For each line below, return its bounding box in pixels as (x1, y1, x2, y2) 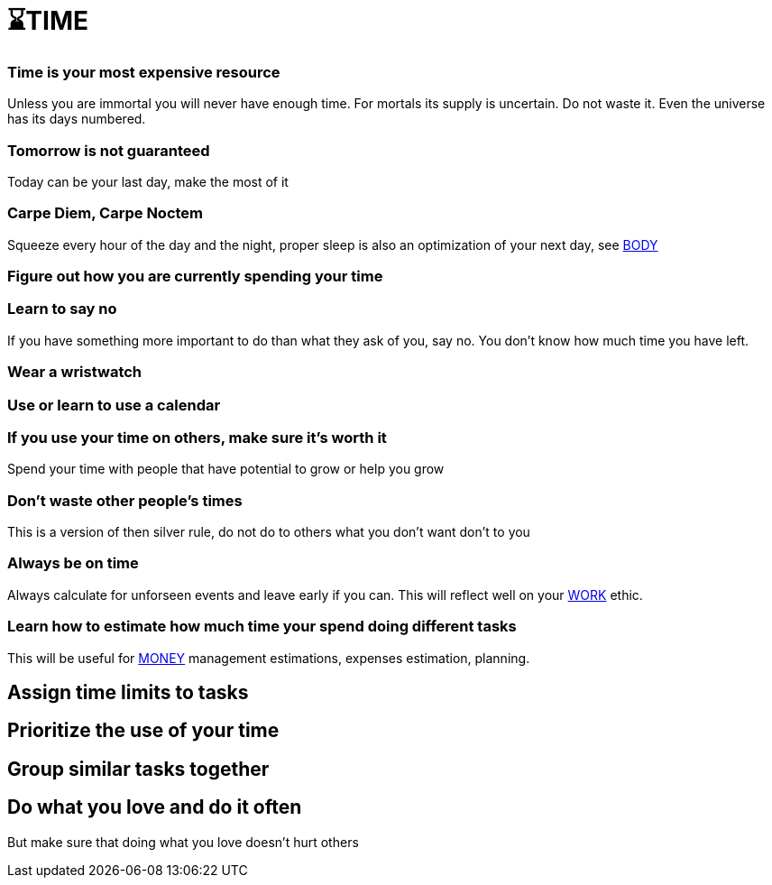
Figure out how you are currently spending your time (7, 267, 383, 285)
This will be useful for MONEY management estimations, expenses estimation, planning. (7, 650, 530, 666)
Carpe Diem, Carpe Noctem (7, 204, 204, 223)
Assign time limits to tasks (7, 680, 249, 704)
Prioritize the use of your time (7, 719, 280, 742)
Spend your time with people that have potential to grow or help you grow (7, 461, 445, 477)
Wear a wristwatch (7, 363, 142, 382)
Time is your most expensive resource (7, 62, 280, 81)
